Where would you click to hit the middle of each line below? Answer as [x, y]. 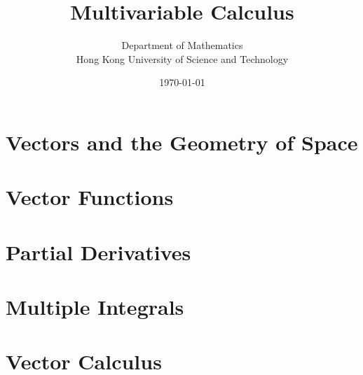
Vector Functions [90, 197]
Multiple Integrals [95, 307]
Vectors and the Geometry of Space [182, 142]
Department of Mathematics [182, 45]
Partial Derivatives [98, 252]
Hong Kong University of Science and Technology [182, 58]
